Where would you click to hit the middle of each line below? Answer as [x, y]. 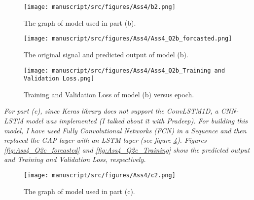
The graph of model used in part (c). [79, 191]
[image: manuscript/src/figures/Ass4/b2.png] [100, 7]
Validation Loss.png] [59, 79]
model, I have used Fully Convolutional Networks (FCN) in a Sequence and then [125, 130]
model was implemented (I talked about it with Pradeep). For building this [137, 120]
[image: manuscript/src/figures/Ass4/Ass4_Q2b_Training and [125, 70]
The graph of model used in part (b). [80, 22]
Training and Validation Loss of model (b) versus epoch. [109, 94]
